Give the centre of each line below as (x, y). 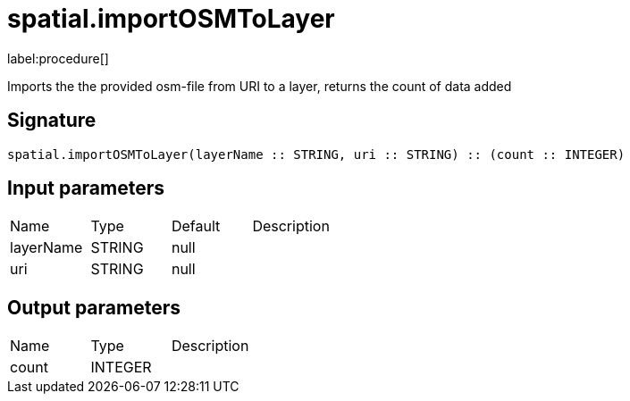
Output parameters (94, 307)
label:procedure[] (58, 58)
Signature (52, 121)
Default (196, 226)
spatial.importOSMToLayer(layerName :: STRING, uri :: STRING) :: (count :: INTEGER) (316, 154)
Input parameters (86, 188)
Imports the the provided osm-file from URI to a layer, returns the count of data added (260, 86)
